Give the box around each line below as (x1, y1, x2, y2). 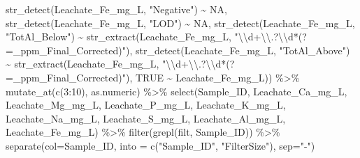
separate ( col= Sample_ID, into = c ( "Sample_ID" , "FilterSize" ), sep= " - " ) (6, 138, 315, 152)
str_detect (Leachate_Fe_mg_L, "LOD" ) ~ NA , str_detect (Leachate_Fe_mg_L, (6, 15, 355, 30)
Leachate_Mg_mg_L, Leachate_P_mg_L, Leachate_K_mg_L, (6, 97, 286, 112)
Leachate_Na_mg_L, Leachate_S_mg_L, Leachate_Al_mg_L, (6, 111, 286, 125)
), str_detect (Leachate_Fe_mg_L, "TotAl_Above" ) (125, 42, 350, 57)
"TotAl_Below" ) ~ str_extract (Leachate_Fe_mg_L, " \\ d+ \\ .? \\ (6, 29, 289, 44)
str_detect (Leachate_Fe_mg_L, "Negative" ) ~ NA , (6, 2, 227, 16)
